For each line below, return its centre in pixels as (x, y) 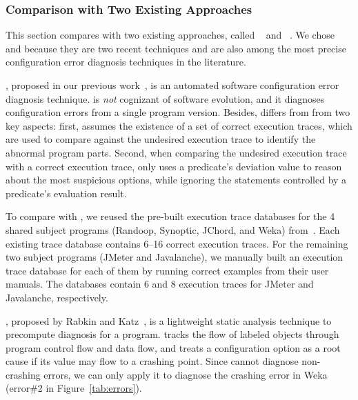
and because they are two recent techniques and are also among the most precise (176, 48)
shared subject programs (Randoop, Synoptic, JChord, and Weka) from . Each (173, 229)
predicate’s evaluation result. (66, 193)
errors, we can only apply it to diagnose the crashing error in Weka (186, 374)
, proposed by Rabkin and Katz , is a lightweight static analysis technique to (169, 320)
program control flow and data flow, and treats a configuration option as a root (173, 347)
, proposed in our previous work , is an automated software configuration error (172, 85)
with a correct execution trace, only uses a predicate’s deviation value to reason (174, 166)
